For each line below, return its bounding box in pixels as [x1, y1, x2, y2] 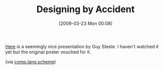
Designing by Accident [36, 4, 135, 15]
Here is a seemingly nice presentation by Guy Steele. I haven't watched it [5, 43, 159, 49]
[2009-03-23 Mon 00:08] [58, 20, 113, 26]
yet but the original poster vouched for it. [5, 49, 91, 55]
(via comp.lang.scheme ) [5, 58, 56, 64]
